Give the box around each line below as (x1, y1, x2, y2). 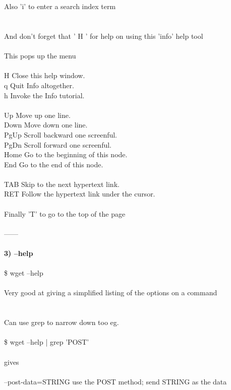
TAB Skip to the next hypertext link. (4, 178, 120, 189)
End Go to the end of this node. (4, 159, 103, 169)
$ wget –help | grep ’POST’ (4, 337, 89, 347)
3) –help (4, 248, 33, 258)
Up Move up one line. (4, 109, 71, 120)
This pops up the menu (4, 50, 76, 61)
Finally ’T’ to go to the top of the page (4, 208, 126, 219)
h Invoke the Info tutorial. (4, 90, 85, 100)
